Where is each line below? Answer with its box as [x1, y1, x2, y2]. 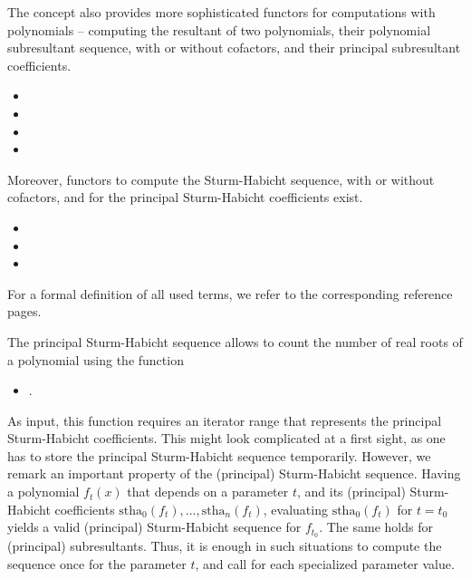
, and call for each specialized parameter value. [195, 554, 455, 573]
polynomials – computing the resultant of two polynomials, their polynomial [7, 20, 431, 39]
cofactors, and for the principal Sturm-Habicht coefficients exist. [7, 188, 363, 207]
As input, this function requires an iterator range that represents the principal [7, 410, 442, 429]
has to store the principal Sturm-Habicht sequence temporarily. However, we [7, 446, 431, 465]
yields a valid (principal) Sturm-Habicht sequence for [7, 517, 302, 536]
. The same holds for [319, 517, 433, 536]
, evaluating [263, 499, 328, 518]
